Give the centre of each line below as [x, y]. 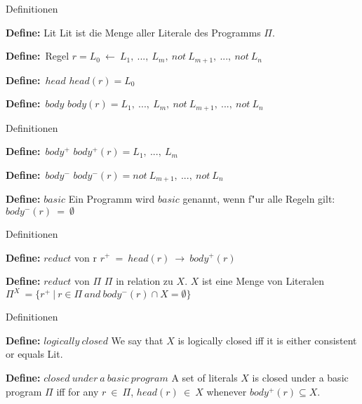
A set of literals [205, 377]
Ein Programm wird [112, 199]
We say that [137, 340]
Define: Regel [38, 56]
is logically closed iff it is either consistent [267, 340]
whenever [227, 391]
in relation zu [145, 281]
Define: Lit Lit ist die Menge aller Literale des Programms [133, 32]
